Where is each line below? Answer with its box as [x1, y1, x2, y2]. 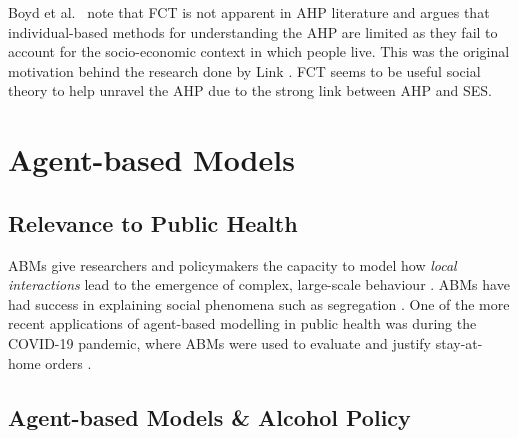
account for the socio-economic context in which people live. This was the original [8, 41, 510, 62]
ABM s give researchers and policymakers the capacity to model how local [8, 254, 457, 275]
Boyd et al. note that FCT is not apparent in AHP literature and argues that [8, 2, 490, 22]
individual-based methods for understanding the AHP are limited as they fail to [8, 21, 498, 42]
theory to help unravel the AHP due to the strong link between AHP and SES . [8, 80, 492, 101]
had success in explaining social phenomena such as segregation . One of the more [8, 293, 510, 314]
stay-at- [435, 332, 483, 353]
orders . [45, 352, 92, 373]
